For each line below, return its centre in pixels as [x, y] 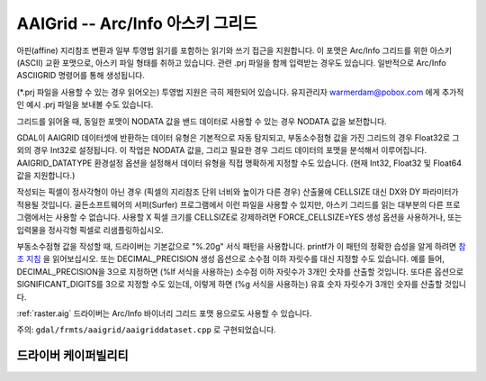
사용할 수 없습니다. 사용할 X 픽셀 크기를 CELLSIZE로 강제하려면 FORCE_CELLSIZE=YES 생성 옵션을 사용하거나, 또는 [259, 217]
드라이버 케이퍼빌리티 [73, 356]
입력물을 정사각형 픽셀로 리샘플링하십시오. [90, 230]
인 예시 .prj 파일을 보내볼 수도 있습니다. [85, 104]
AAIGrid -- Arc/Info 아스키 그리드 [137, 23]
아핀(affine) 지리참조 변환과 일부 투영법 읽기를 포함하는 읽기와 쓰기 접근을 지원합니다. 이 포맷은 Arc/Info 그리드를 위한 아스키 [234, 50]
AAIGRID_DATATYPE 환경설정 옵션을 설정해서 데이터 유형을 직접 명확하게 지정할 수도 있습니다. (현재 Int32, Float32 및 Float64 [239, 163]
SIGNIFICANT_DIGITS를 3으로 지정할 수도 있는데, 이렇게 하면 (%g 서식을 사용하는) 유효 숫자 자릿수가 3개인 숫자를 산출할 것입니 [242, 285]
